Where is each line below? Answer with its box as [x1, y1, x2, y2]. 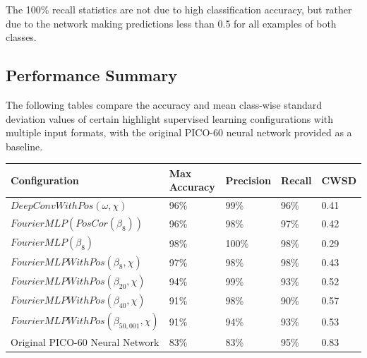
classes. [6, 30, 37, 44]
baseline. [6, 138, 43, 153]
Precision [225, 172, 272, 187]
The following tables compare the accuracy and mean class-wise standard [6, 97, 323, 112]
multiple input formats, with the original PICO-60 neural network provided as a [6, 125, 352, 140]
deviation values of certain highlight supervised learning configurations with [6, 111, 334, 126]
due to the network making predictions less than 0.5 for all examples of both [6, 16, 337, 30]
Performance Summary [6, 64, 177, 86]
